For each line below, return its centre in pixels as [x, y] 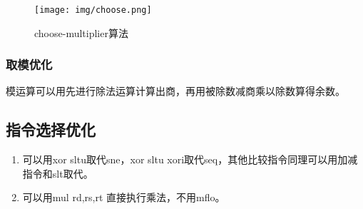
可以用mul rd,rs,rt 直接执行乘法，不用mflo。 [124, 197]
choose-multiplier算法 [81, 32]
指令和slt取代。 [58, 173]
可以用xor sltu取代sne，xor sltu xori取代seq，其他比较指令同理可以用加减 [190, 159]
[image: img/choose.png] [93, 10]
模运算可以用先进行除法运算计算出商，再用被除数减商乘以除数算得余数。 [175, 91]
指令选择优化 [51, 129]
